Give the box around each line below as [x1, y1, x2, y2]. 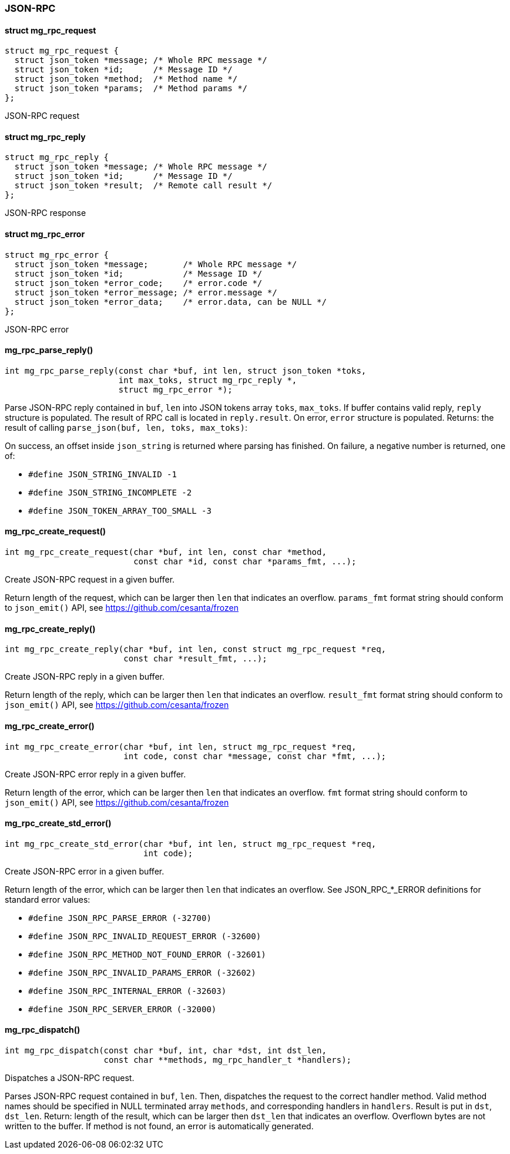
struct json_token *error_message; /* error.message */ [14, 287, 277, 297]
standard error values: [5, 894, 90, 904]
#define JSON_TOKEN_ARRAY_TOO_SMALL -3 [28, 506, 212, 516]
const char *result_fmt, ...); [123, 654, 267, 664]
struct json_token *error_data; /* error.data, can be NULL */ [14, 297, 327, 307]
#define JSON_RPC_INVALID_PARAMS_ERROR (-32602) [28, 967, 256, 977]
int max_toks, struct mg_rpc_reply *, [118, 375, 297, 385]
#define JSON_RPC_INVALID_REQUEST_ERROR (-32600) [28, 931, 261, 941]
